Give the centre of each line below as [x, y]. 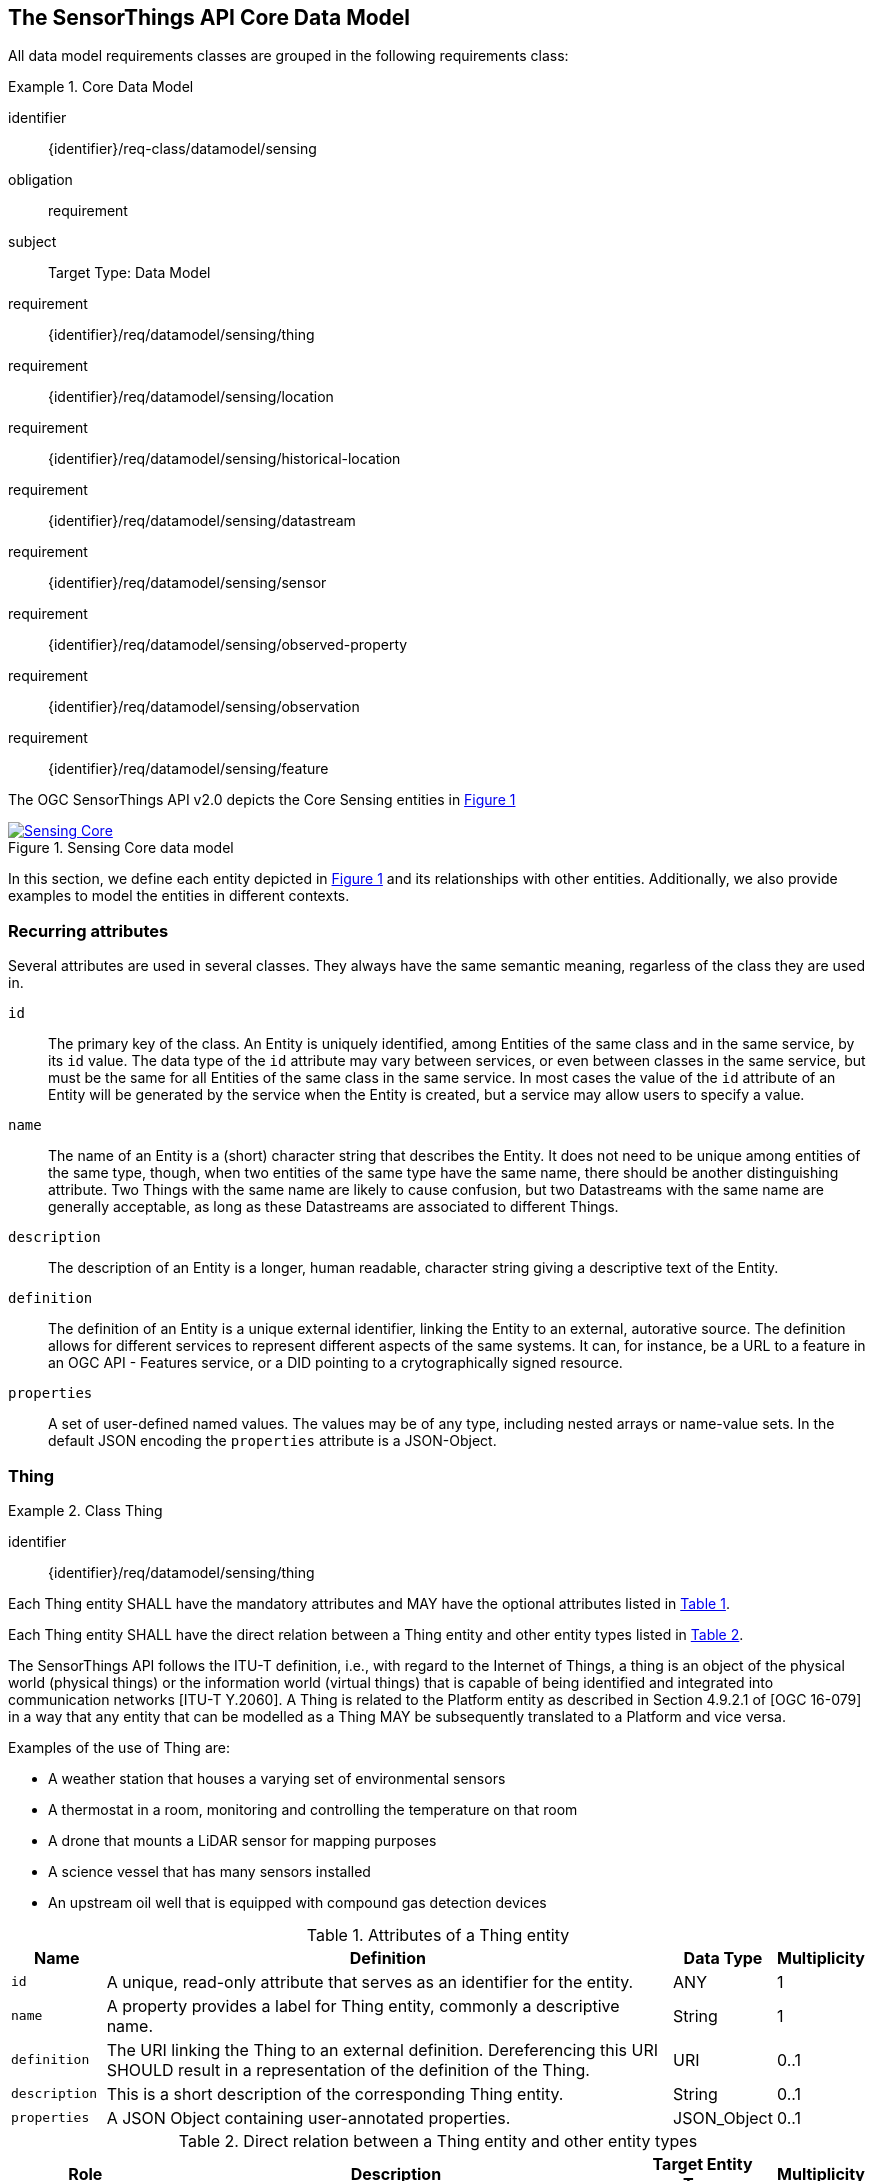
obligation [40, 180]
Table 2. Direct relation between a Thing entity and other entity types [438, 2140]
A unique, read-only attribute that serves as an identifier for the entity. [370, 1981]
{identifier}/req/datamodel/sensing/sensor [187, 583]
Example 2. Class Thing [85, 1510]
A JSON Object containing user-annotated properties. [308, 2117]
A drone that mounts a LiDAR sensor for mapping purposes [242, 1840]
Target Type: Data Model [129, 273]
